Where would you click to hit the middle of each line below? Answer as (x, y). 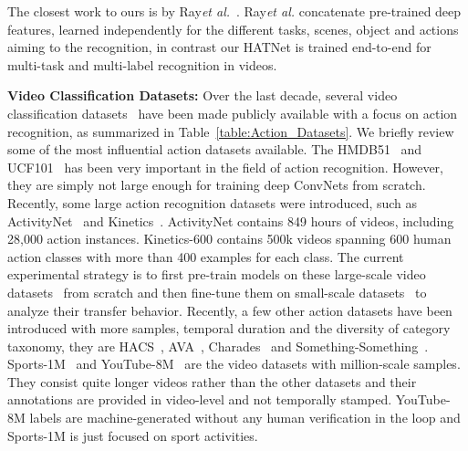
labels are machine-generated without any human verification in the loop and (245, 418)
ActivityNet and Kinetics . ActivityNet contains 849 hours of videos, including (231, 220)
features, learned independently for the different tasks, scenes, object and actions (233, 29)
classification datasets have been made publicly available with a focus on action (233, 113)
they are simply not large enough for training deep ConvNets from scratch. (217, 185)
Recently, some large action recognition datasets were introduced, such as (213, 202)
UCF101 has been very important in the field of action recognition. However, (225, 167)
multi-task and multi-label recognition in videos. (142, 64)
